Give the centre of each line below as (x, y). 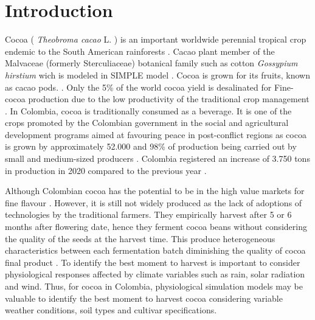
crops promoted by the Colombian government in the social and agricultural (147, 123)
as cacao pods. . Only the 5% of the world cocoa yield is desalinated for (138, 87)
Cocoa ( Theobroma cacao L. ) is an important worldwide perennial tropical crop (156, 39)
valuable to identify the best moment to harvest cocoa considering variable (144, 298)
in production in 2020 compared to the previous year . (106, 170)
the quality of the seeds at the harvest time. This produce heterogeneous (140, 238)
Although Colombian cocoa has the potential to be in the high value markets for (155, 191)
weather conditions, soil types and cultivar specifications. (111, 310)
